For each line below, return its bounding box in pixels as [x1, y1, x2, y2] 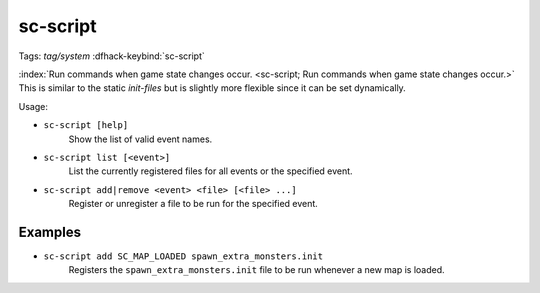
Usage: [18, 100, 49, 112]
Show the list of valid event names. [68, 133, 213, 145]
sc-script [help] [43, 120, 129, 131]
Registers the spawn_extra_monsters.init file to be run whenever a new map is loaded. [68, 264, 445, 276]
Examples [18, 223, 82, 240]
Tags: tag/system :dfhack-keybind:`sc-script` [18, 50, 205, 62]
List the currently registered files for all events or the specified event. [68, 165, 354, 177]
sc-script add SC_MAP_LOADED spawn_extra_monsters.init [43, 250, 324, 262]
